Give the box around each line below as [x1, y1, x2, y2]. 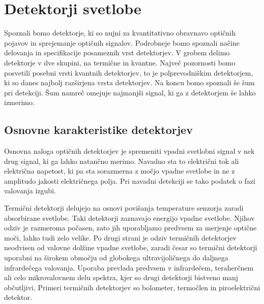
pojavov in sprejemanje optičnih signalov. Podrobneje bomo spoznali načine [4, 37, 240, 48]
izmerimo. [4, 97, 35, 108]
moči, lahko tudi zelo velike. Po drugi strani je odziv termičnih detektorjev [4, 232, 237, 243]
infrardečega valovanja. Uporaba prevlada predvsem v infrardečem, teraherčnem [4, 262, 254, 273]
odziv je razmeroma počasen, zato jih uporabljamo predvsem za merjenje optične [4, 222, 257, 233]
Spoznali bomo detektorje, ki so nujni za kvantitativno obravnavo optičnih [4, 27, 236, 38]
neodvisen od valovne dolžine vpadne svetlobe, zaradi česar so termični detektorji [4, 242, 257, 253]
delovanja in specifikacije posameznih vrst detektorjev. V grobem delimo [4, 47, 230, 58]
